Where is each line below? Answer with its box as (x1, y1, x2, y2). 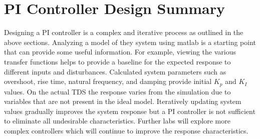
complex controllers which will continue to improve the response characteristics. (4, 125, 248, 135)
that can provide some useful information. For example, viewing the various (4, 46, 236, 57)
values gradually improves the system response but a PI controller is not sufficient (4, 105, 255, 116)
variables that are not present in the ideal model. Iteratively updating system (4, 96, 241, 106)
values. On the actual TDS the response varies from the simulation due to (4, 86, 231, 96)
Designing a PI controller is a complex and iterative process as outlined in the (4, 27, 243, 37)
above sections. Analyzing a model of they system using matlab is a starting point (4, 36, 256, 47)
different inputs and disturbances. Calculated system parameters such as (4, 66, 226, 76)
